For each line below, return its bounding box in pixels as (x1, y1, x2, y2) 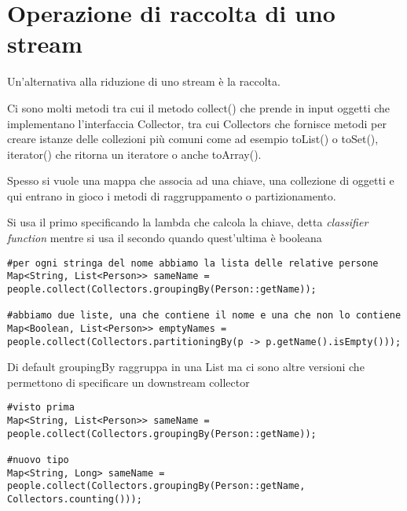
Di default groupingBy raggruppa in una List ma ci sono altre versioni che (7, 358, 365, 375)
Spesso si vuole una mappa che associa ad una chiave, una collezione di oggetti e (7, 172, 394, 189)
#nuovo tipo (7, 454, 69, 466)
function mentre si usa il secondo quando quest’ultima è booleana (7, 230, 322, 246)
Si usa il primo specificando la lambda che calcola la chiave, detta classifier (7, 214, 368, 230)
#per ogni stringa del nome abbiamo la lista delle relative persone (7, 257, 379, 269)
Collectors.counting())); (7, 494, 142, 505)
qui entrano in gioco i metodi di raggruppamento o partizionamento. (7, 187, 336, 204)
